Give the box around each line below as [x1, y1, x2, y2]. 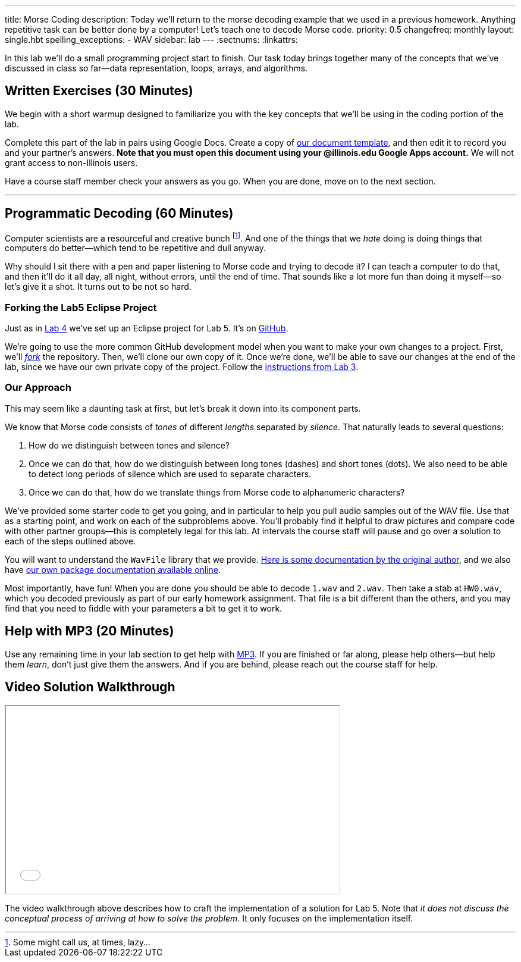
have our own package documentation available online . [5, 564, 221, 575]
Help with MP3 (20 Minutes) [5, 623, 174, 639]
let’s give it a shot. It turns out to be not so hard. [5, 281, 192, 292]
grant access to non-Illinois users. [5, 157, 138, 168]
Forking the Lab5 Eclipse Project [5, 301, 157, 314]
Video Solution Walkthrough [5, 679, 175, 695]
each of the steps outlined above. [5, 535, 136, 546]
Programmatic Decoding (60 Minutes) [5, 206, 234, 221]
